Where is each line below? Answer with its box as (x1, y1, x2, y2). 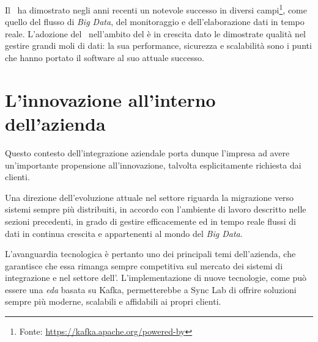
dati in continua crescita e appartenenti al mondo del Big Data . (5, 227, 243, 239)
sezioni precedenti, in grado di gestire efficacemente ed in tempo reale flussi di (5, 214, 297, 227)
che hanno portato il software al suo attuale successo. (5, 51, 204, 64)
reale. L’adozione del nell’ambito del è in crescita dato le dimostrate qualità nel (5, 27, 306, 40)
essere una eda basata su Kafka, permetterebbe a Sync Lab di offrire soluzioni (5, 283, 297, 296)
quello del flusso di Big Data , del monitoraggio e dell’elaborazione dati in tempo (5, 15, 305, 28)
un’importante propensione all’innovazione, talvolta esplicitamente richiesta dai (5, 158, 301, 171)
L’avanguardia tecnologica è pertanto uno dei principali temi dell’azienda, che (5, 247, 296, 260)
